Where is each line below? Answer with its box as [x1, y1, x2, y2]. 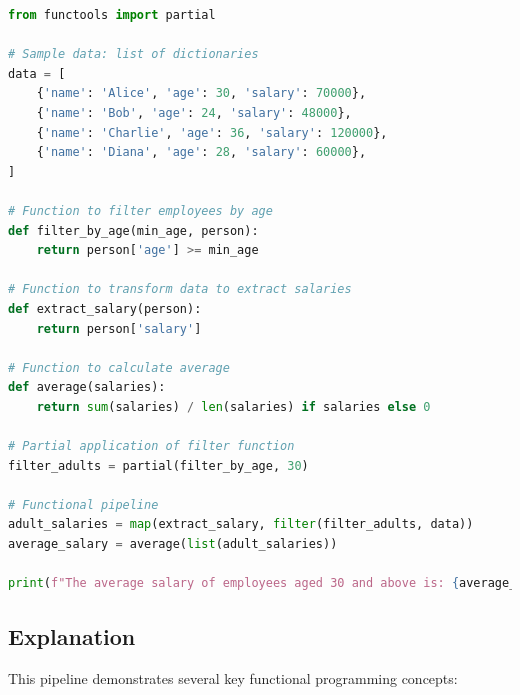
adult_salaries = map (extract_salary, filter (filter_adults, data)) [8, 517, 474, 532]
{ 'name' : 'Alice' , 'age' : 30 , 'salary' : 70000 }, [36, 86, 367, 101]
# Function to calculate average [8, 360, 230, 375]
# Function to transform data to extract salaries [8, 282, 352, 297]
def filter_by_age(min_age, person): [8, 223, 259, 238]
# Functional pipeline [8, 497, 159, 512]
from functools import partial [8, 8, 216, 22]
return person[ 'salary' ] [36, 321, 202, 336]
